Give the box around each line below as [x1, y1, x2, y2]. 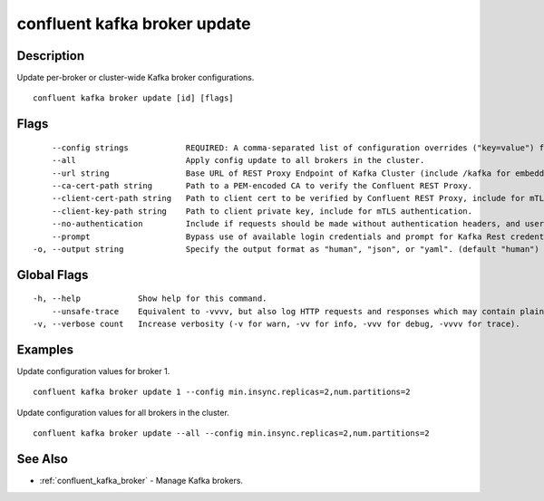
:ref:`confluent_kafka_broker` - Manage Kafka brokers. [39, 476, 244, 487]
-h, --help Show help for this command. [33, 294, 267, 303]
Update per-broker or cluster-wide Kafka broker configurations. [16, 72, 255, 83]
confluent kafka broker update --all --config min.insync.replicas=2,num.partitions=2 [33, 429, 430, 438]
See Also [16, 451, 68, 467]
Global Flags [16, 267, 89, 283]
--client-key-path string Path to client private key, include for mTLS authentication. [51, 206, 473, 217]
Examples [16, 342, 74, 357]
